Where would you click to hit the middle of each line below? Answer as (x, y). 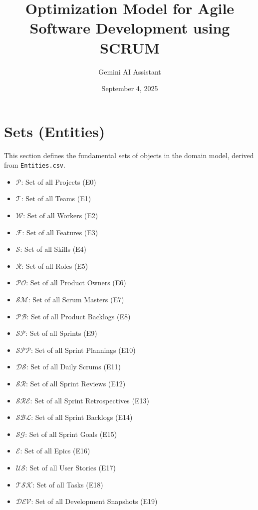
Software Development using (130, 28)
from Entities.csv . (35, 165)
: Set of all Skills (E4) (53, 249)
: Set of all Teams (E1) (56, 198)
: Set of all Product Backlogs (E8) (79, 316)
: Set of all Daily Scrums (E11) (73, 367)
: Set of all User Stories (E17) (70, 467)
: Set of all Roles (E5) (55, 266)
